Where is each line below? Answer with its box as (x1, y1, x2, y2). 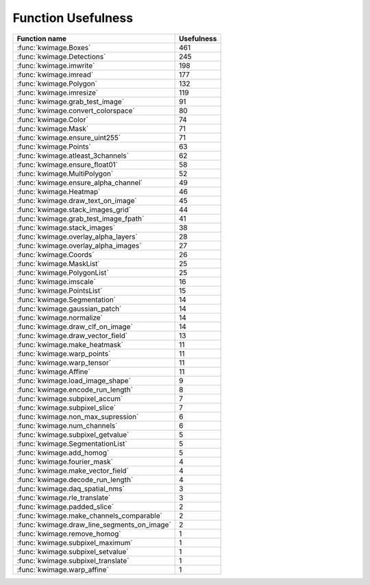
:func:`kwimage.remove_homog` (16, 529, 121, 538)
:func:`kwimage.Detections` (16, 51, 106, 61)
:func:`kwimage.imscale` (16, 276, 96, 286)
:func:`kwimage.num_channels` (16, 420, 118, 430)
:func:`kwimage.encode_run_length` (16, 385, 134, 394)
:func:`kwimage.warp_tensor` (16, 357, 112, 367)
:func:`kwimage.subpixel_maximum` (16, 538, 133, 547)
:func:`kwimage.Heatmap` (16, 187, 101, 196)
